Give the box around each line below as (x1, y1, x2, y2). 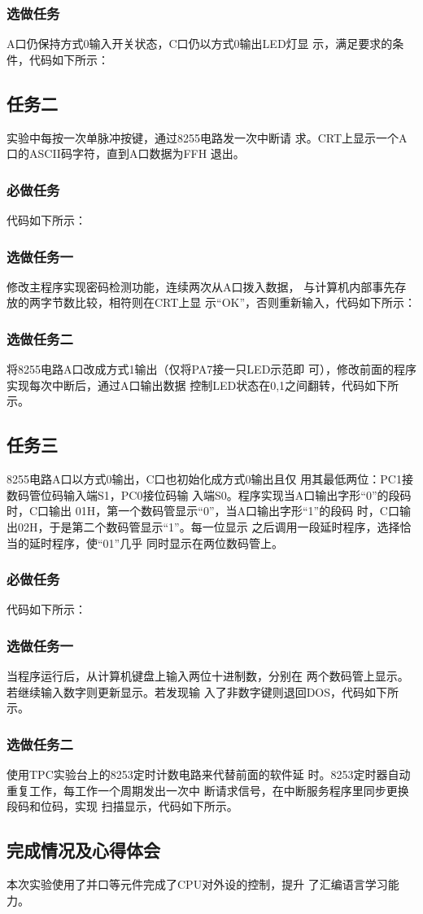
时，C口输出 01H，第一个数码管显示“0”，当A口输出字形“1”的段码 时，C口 (7, 502, 399, 519)
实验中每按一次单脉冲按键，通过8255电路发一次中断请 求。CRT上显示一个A (7, 129, 408, 146)
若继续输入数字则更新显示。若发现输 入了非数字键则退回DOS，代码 (7, 683, 365, 700)
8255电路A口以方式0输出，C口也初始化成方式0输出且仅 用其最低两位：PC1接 (7, 470, 413, 488)
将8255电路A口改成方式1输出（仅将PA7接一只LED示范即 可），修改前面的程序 (7, 361, 417, 378)
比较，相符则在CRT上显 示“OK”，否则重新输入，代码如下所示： (74, 294, 416, 311)
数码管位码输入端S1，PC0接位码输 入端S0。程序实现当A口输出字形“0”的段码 (7, 486, 412, 503)
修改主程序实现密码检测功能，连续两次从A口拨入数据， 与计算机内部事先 (7, 278, 395, 295)
